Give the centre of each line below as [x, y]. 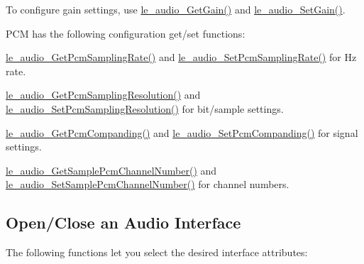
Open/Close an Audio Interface [123, 222]
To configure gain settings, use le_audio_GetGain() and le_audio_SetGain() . [176, 9]
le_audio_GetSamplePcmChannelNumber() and [111, 170]
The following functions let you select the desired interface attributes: [157, 252]
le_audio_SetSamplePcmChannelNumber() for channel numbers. [148, 184]
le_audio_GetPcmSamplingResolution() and [103, 95]
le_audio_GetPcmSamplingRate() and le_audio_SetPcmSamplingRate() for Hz [181, 57]
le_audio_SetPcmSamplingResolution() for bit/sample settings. [145, 108]
